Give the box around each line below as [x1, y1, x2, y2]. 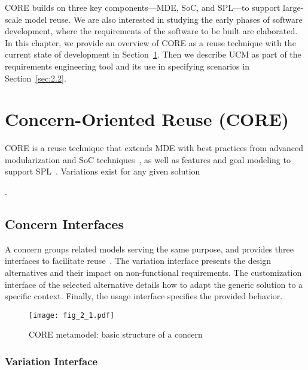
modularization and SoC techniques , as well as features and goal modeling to [5, 153, 291, 166]
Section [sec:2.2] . [5, 71, 66, 84]
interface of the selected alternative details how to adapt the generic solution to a [5, 278, 303, 290]
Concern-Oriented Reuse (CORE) [5, 107, 289, 131]
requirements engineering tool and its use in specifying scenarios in [5, 59, 249, 72]
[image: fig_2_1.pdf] [29, 311, 115, 320]
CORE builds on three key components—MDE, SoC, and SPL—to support [5, 1, 280, 13]
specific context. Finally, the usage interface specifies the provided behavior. [5, 290, 283, 302]
